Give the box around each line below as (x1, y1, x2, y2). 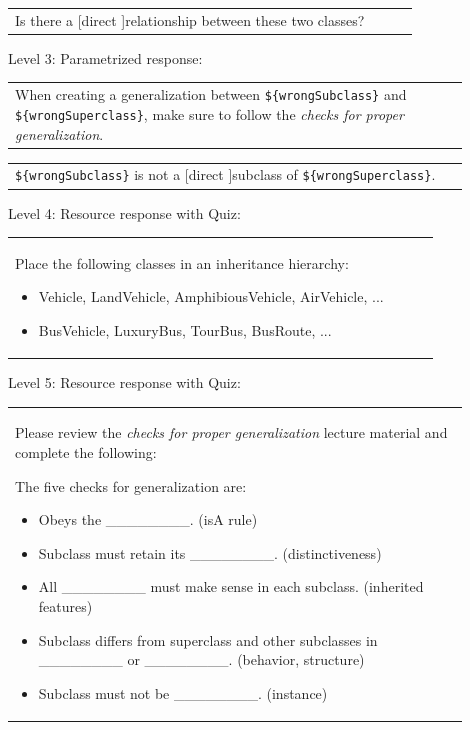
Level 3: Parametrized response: (8, 47, 203, 68)
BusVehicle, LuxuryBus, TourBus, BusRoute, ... (38, 320, 332, 341)
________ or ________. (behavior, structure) (38, 649, 365, 670)
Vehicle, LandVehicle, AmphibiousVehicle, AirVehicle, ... (38, 286, 384, 307)
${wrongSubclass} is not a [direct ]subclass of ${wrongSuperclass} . (15, 164, 436, 185)
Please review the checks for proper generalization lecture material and (15, 422, 448, 443)
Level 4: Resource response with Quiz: (8, 202, 241, 223)
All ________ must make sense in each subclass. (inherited (38, 576, 424, 597)
